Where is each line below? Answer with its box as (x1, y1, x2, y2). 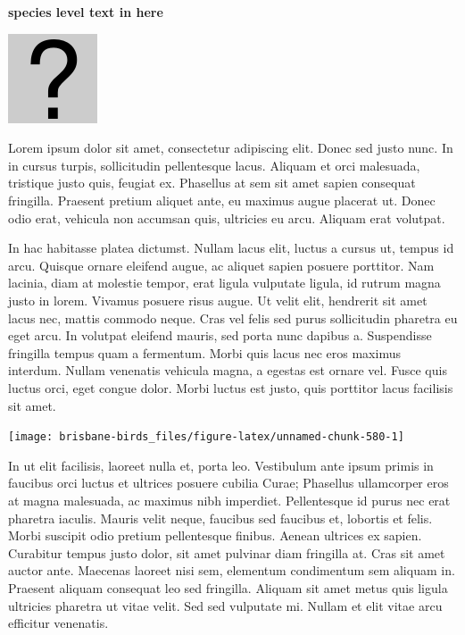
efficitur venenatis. (8, 614, 109, 632)
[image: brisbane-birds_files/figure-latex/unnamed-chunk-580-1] (8, 430, 404, 444)
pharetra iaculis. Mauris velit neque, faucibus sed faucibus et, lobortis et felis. (8, 508, 433, 527)
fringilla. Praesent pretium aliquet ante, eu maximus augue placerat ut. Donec (8, 190, 436, 209)
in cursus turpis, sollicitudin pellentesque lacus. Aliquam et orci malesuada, (8, 155, 420, 174)
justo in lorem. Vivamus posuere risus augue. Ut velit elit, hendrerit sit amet (8, 290, 428, 309)
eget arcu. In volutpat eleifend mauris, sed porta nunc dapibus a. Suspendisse (8, 326, 432, 345)
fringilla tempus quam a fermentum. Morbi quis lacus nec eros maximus (8, 343, 401, 362)
